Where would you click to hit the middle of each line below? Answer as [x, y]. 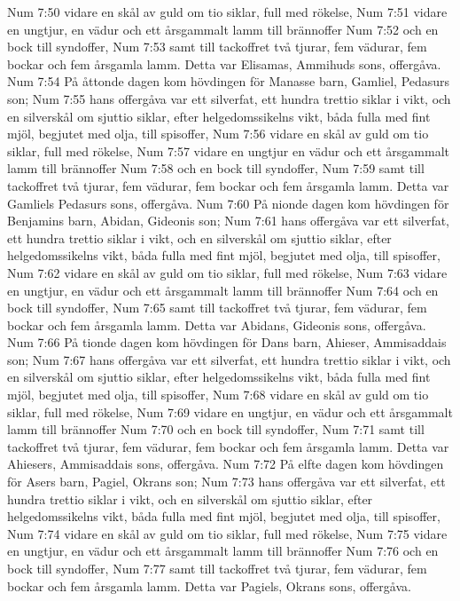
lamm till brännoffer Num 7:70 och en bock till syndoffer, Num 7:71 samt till [216, 429]
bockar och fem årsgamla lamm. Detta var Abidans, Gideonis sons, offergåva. [217, 324]
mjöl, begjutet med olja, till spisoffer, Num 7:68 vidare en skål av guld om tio [218, 395]
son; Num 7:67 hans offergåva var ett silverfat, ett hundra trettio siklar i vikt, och [229, 359]
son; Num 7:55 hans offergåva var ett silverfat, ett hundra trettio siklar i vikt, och [229, 98]
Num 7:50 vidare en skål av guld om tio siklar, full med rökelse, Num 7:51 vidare [227, 12]
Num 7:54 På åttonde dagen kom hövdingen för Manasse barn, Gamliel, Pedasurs [229, 81]
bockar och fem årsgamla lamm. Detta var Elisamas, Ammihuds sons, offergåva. [224, 63]
